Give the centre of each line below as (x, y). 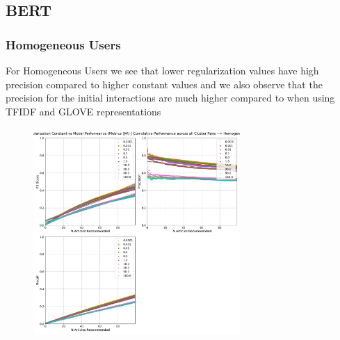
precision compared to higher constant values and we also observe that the (164, 84)
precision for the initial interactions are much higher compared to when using (170, 98)
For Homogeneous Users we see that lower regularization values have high (162, 70)
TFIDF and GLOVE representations (83, 111)
